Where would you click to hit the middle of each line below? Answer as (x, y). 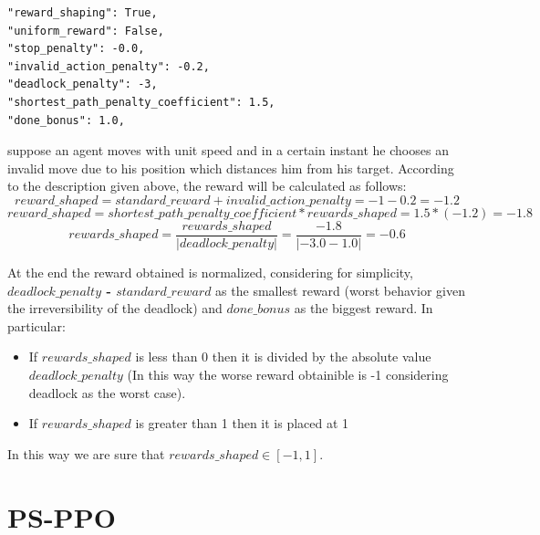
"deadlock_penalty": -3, (83, 84)
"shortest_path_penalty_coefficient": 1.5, (141, 102)
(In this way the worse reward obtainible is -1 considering (288, 374)
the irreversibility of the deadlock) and (115, 308)
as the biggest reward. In (363, 308)
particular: (36, 325)
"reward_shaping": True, (83, 13)
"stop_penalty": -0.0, (76, 49)
